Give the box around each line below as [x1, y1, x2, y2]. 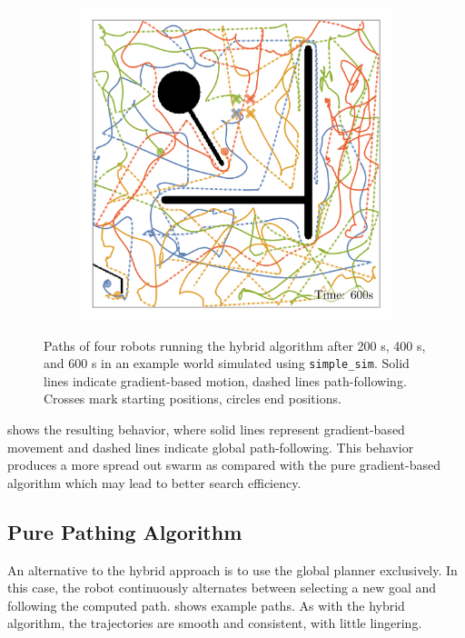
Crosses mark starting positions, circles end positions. [44, 389, 341, 408]
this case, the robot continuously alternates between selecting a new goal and [7, 578, 437, 597]
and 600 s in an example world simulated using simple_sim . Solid [44, 354, 410, 373]
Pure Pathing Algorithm [7, 517, 242, 545]
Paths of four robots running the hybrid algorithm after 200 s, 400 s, [44, 335, 426, 354]
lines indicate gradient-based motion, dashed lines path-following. [44, 371, 407, 390]
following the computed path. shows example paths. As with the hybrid [7, 595, 405, 614]
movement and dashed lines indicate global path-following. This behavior [7, 437, 414, 456]
